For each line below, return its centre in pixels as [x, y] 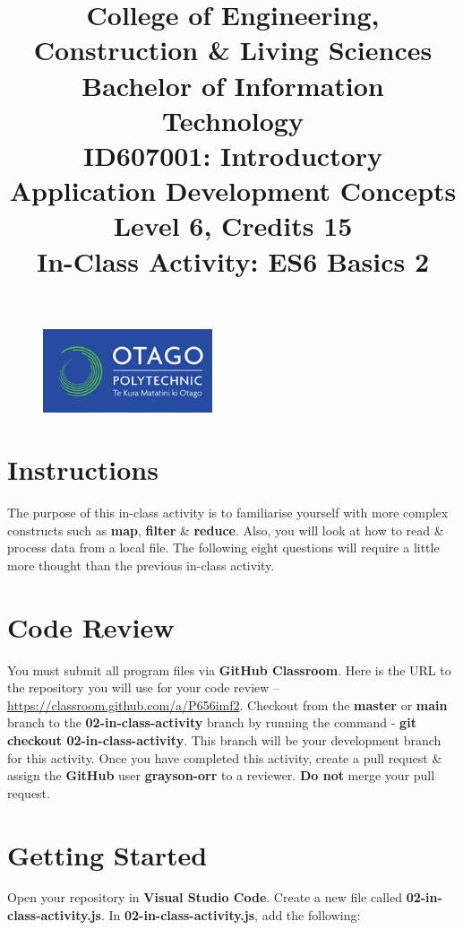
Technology [233, 120]
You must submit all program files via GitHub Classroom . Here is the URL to [229, 669]
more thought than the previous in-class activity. [141, 565]
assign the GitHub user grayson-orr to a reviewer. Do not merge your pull [221, 775]
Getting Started [107, 854]
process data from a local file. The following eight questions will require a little [223, 548]
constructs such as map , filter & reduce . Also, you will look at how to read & [226, 530]
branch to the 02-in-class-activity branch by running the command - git [212, 722]
